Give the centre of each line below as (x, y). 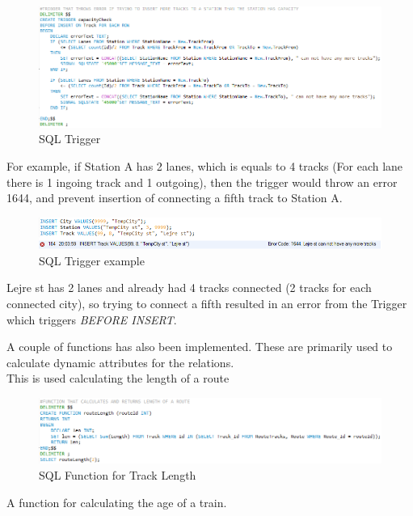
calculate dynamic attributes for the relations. (120, 362)
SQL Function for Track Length (118, 475)
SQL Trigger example (92, 260)
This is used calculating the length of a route (118, 378)
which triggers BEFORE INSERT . (92, 319)
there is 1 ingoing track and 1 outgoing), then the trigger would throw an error (202, 182)
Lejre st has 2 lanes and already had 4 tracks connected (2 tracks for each (189, 288)
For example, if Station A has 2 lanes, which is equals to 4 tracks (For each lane (205, 165)
